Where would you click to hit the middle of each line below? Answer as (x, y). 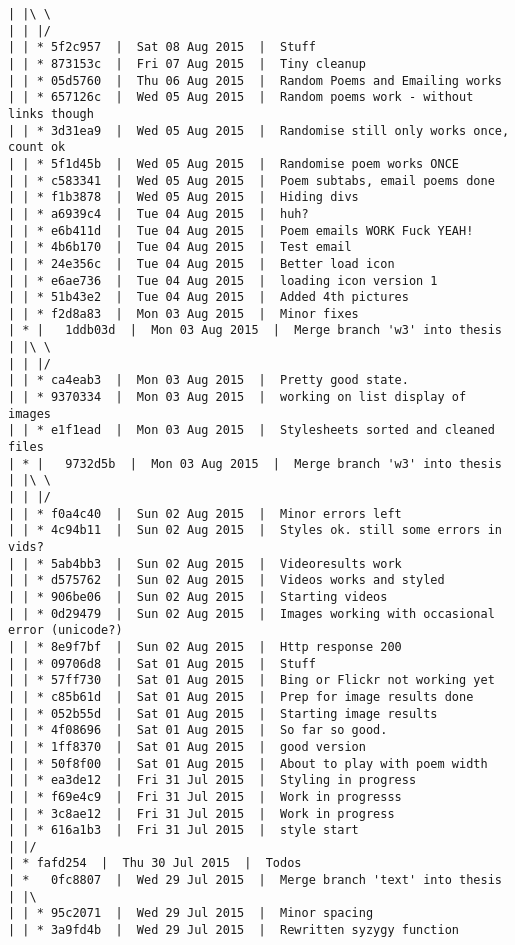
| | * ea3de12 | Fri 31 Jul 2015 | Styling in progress (212, 780)
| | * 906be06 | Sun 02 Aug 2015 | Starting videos (198, 596)
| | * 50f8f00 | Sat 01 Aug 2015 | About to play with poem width (248, 763)
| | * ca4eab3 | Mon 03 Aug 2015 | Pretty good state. (208, 380)
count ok (37, 147)
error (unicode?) (65, 630)
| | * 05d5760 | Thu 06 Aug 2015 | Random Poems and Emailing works (255, 80)
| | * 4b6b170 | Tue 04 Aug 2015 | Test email (180, 247)
